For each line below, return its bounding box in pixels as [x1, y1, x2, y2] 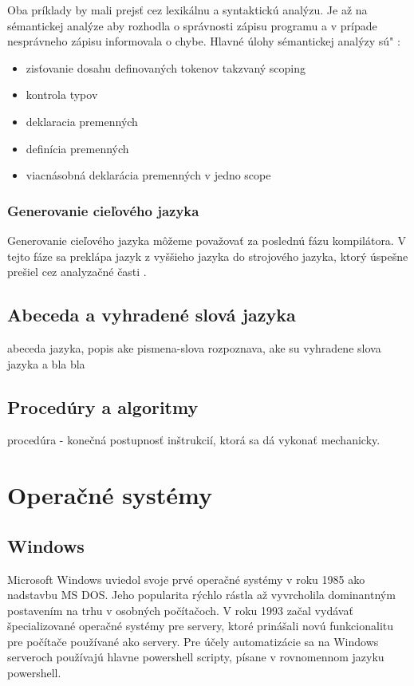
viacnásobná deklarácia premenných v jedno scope [26, 167, 271, 183]
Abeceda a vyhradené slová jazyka [7, 302, 296, 327]
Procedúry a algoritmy [7, 394, 199, 419]
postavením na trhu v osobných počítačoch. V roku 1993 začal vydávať [7, 601, 353, 618]
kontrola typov [26, 86, 98, 103]
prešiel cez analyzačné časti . [7, 263, 147, 280]
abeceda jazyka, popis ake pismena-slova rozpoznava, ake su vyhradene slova [7, 339, 381, 356]
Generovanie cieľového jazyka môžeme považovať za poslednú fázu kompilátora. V [7, 231, 406, 248]
